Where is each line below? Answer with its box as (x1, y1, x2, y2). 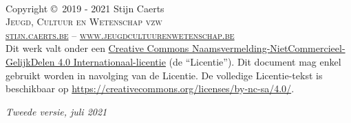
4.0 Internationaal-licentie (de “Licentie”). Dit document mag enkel (58, 54, 341, 68)
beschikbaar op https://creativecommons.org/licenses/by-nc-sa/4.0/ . (6, 81, 295, 96)
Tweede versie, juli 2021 (6, 104, 107, 118)
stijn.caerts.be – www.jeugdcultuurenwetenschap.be (6, 27, 235, 42)
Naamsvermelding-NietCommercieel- (192, 41, 345, 55)
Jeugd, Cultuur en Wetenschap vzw (6, 14, 162, 29)
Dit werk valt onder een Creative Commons (6, 41, 189, 55)
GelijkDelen (6, 54, 55, 68)
